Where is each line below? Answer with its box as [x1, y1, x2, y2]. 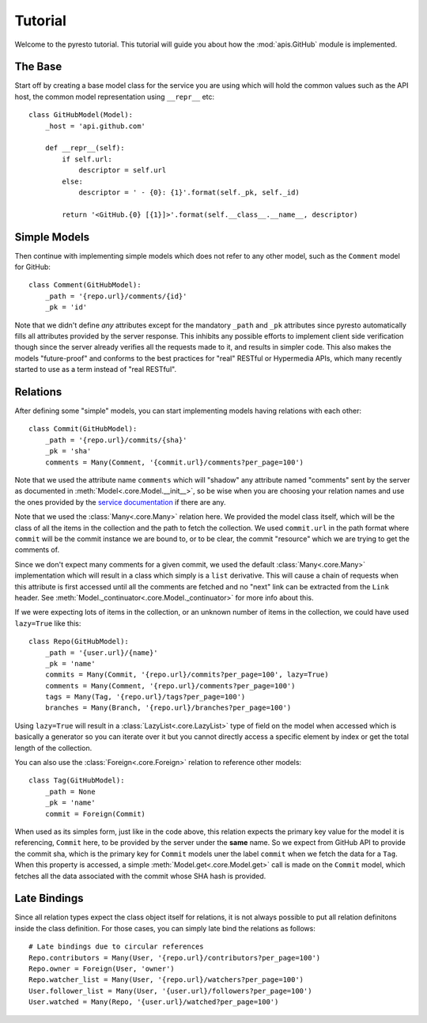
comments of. [14, 545, 59, 555]
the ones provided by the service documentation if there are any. [14, 497, 226, 506]
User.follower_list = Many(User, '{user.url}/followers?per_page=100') [28, 986, 312, 995]
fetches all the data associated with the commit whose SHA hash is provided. [14, 871, 266, 881]
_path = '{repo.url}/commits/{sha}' [44, 435, 187, 445]
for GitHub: [14, 262, 51, 272]
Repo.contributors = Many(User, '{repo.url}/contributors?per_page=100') [28, 953, 321, 962]
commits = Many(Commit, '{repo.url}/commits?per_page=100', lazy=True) [44, 670, 329, 680]
